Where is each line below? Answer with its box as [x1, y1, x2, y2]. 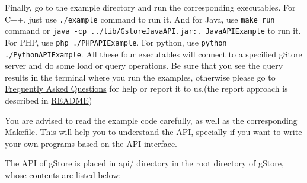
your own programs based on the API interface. [5, 137, 178, 149]
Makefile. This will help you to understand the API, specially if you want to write [5, 126, 302, 138]
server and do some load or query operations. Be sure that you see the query [5, 59, 283, 72]
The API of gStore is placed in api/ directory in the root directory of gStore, [5, 157, 284, 169]
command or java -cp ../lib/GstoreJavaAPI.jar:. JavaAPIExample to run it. [5, 24, 301, 37]
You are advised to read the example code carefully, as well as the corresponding [5, 114, 298, 126]
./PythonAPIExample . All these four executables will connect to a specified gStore [5, 47, 302, 60]
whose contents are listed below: [5, 168, 121, 181]
